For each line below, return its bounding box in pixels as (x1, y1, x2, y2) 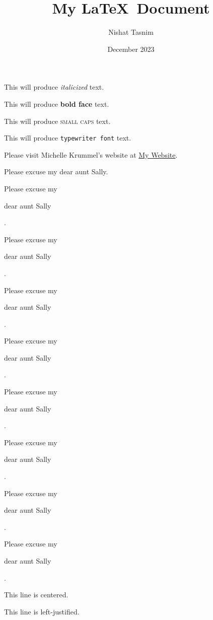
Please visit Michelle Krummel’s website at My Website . (4, 149, 178, 160)
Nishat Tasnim (108, 27, 154, 37)
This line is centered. (4, 589, 68, 600)
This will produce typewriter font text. (4, 132, 131, 143)
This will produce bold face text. (4, 98, 109, 109)
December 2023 (107, 43, 155, 54)
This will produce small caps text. (4, 115, 111, 126)
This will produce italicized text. (4, 82, 104, 92)
